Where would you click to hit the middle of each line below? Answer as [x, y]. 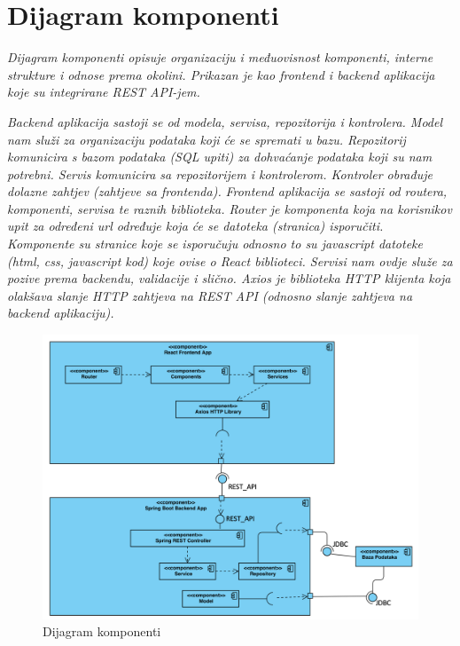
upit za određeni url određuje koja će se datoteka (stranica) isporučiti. [195, 226]
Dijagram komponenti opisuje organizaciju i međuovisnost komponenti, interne [220, 57]
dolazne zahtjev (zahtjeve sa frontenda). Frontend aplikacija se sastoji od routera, [227, 191]
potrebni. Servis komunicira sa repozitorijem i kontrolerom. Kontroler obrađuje [220, 173]
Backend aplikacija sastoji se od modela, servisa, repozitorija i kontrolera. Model [225, 121]
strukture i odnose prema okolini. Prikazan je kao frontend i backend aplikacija [221, 74]
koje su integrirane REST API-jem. [104, 92]
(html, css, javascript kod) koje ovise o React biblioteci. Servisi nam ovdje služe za [230, 260]
